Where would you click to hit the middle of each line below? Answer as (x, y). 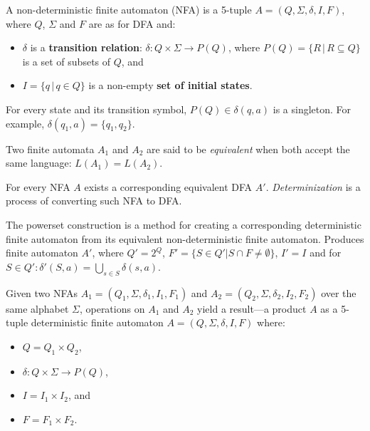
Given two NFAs (42, 292)
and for (326, 253)
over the (339, 292)
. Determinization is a (313, 186)
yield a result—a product (252, 308)
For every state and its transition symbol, (96, 109)
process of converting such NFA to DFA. (94, 201)
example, (25, 123)
